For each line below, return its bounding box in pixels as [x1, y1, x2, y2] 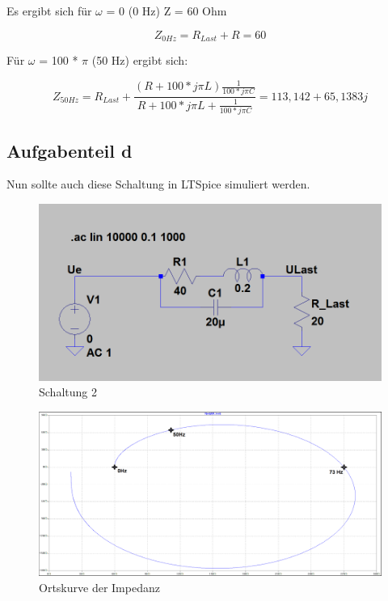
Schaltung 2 [39, 383, 97, 400]
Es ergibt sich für [6, 2, 92, 19]
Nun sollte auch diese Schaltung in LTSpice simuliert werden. [6, 176, 310, 193]
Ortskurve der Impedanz [39, 578, 160, 595]
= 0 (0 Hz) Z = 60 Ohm [106, 2, 227, 19]
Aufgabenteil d [6, 138, 133, 163]
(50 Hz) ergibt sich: [91, 52, 188, 69]
